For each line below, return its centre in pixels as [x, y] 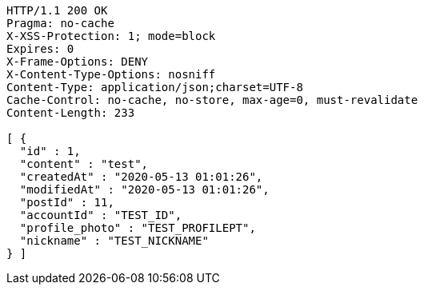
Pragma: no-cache [60, 23]
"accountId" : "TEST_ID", [101, 215]
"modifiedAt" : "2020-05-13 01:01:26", [144, 189]
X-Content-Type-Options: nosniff [111, 74]
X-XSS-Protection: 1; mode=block [111, 36]
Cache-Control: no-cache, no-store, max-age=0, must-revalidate [212, 100]
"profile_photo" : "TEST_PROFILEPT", [138, 228]
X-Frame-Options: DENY [78, 62]
